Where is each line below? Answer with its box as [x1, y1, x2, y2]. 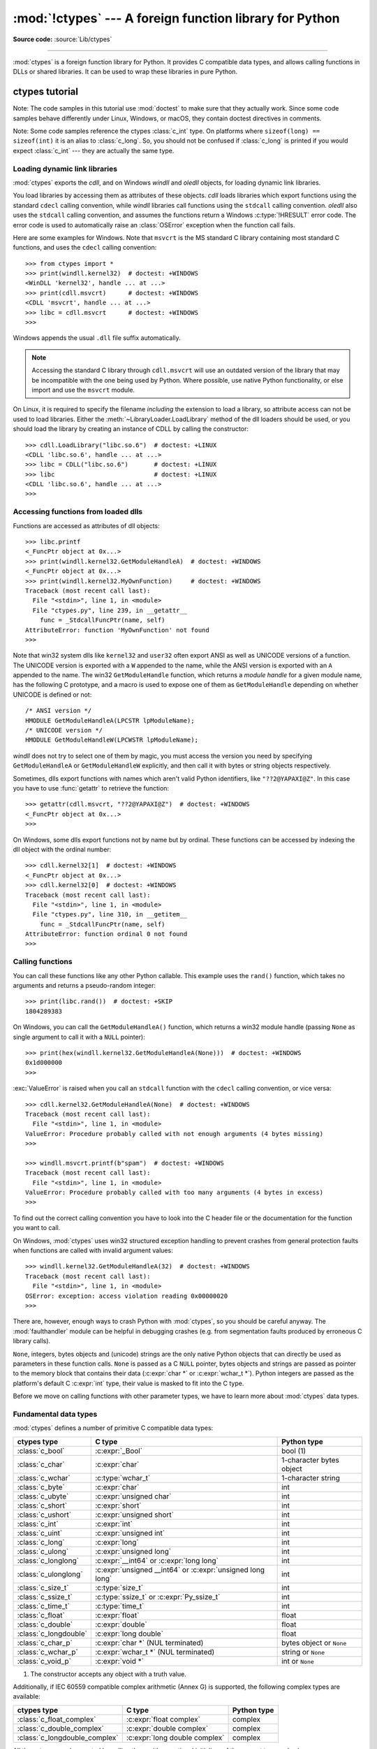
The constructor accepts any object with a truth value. [30, 1669, 186, 1678]
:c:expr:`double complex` [126, 1723, 209, 1733]
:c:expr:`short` [95, 1501, 142, 1510]
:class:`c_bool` [17, 1445, 66, 1455]
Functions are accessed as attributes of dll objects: [13, 521, 160, 530]
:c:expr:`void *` [95, 1656, 145, 1666]
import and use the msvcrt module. [31, 385, 135, 394]
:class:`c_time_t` [17, 1601, 70, 1610]
